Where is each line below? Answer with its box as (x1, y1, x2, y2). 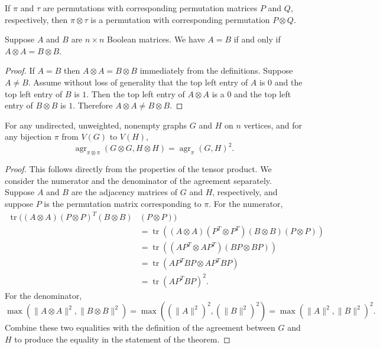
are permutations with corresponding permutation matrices (43, 2, 258, 14)
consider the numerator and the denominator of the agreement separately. (5, 174, 272, 186)
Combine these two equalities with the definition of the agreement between (5, 321, 275, 334)
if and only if (233, 33, 281, 45)
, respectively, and (212, 186, 278, 198)
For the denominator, (5, 289, 82, 301)
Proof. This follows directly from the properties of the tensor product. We (5, 163, 272, 175)
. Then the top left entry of (86, 87, 185, 100)
